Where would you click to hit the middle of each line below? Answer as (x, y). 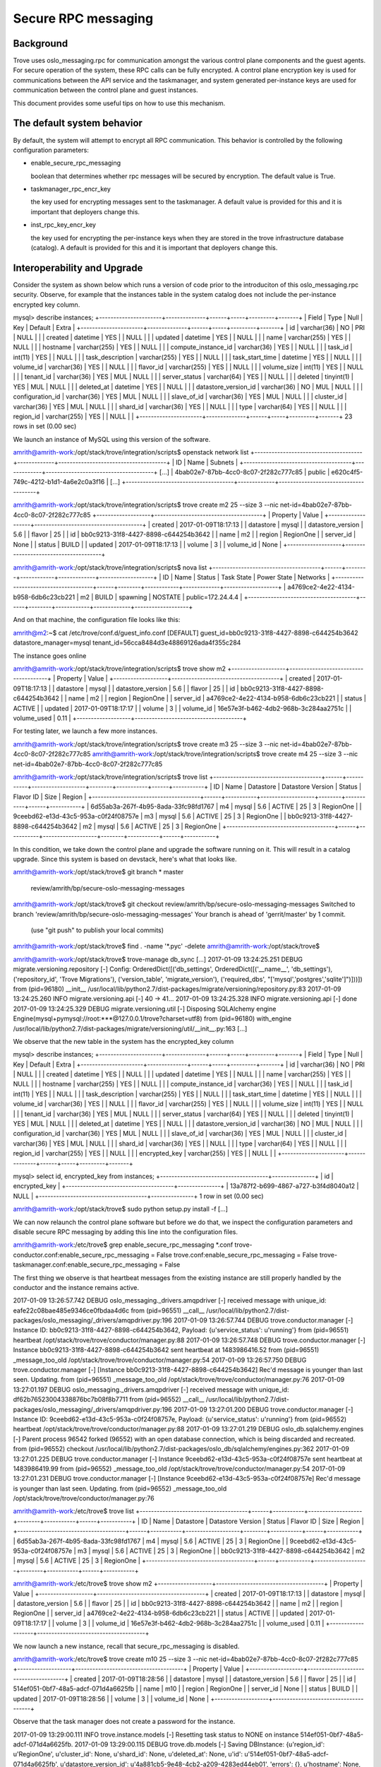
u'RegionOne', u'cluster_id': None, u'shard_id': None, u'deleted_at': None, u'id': (128, 1754)
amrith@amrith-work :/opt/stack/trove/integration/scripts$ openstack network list (131, 452)
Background (41, 43)
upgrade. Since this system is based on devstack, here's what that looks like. (125, 859)
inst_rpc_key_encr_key (64, 225)
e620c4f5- (347, 472)
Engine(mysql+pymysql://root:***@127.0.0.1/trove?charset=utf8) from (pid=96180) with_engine (152, 1018)
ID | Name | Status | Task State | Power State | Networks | (246, 577)
